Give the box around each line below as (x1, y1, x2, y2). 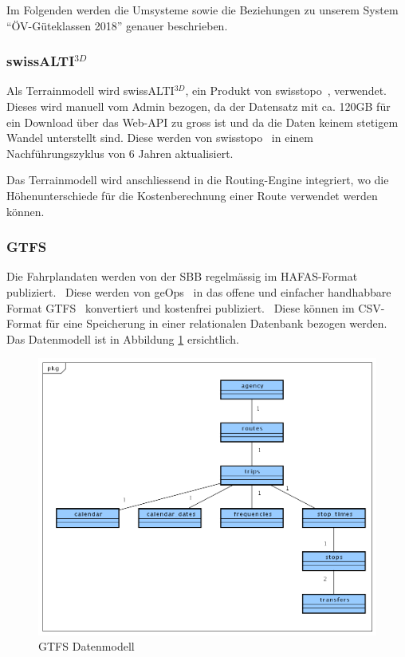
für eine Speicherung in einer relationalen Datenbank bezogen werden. (45, 315, 387, 332)
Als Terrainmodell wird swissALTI (6, 82, 175, 99)
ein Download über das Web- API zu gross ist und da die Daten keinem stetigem (6, 113, 399, 130)
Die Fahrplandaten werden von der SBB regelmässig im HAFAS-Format (6, 268, 358, 285)
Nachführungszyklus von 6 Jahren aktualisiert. (6, 144, 234, 161)
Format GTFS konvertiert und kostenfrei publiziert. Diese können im (6, 299, 355, 316)
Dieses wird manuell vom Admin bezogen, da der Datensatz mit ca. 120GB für (6, 98, 391, 114)
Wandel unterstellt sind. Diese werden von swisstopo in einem (6, 129, 313, 146)
